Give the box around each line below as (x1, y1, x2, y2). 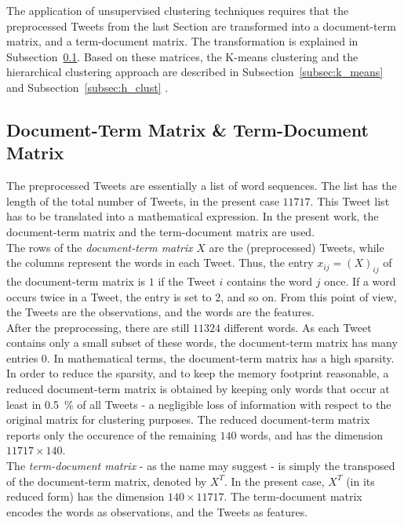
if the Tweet (158, 272, 216, 289)
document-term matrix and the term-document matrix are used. (6, 223, 315, 239)
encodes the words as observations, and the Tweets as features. (6, 503, 308, 520)
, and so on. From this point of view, (220, 288, 397, 304)
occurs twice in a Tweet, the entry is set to (6, 288, 212, 304)
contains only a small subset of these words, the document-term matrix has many (6, 334, 398, 351)
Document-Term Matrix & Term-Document (6, 117, 369, 141)
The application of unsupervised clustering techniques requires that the (6, 2, 349, 18)
